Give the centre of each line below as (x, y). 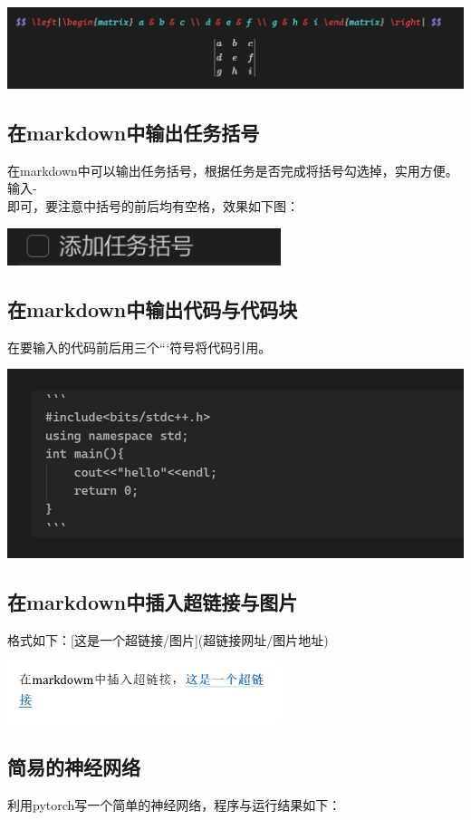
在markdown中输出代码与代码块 (153, 309)
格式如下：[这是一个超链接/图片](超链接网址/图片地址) (168, 639)
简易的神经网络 (74, 767)
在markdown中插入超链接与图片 (153, 602)
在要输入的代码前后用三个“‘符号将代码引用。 (139, 347)
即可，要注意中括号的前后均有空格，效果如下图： (153, 206)
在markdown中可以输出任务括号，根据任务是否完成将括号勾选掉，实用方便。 (233, 170)
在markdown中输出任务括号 (134, 133)
